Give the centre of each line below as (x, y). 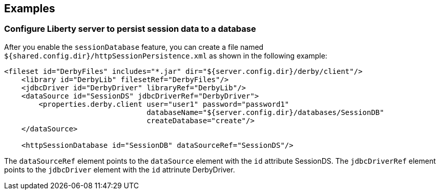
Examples (30, 8)
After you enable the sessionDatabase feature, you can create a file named (134, 47)
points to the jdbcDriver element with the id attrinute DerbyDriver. (120, 169)
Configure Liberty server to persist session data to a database (130, 29)
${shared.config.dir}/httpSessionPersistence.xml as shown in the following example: (166, 55)
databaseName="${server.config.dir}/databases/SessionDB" (265, 112)
